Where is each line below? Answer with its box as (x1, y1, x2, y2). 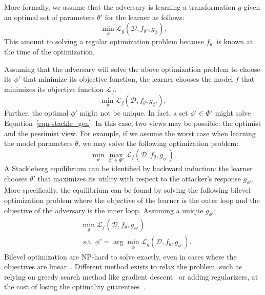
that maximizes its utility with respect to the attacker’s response (37, 173, 241, 183)
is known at (216, 36, 253, 47)
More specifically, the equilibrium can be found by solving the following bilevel (4, 185, 251, 195)
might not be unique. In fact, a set (79, 107, 188, 118)
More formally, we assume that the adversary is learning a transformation (4, 2, 236, 12)
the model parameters (4, 138, 73, 149)
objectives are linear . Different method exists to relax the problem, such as (4, 261, 242, 272)
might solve (215, 107, 251, 118)
